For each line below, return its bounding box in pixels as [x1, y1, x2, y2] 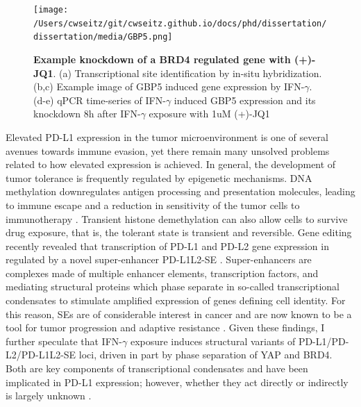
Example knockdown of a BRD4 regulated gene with [33, 51, 291, 66]
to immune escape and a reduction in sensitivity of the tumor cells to [6, 197, 300, 212]
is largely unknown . [6, 388, 92, 403]
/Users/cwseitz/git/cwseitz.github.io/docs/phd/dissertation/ [33, 18, 327, 28]
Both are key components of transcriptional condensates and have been [6, 361, 308, 376]
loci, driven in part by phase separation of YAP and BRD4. [78, 347, 333, 362]
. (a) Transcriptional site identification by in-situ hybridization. [53, 65, 322, 80]
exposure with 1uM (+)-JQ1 [149, 106, 270, 121]
